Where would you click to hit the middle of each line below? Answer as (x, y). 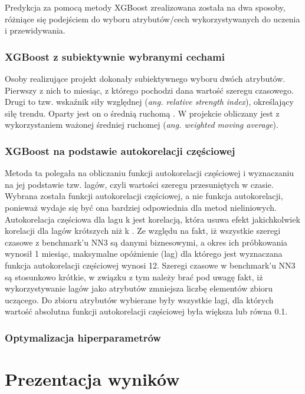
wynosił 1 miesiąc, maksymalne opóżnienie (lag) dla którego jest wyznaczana (144, 254)
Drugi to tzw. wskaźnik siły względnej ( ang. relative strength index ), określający (149, 102)
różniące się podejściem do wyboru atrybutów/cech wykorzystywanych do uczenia (152, 19)
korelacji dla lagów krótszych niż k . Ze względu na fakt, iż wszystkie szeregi (143, 231)
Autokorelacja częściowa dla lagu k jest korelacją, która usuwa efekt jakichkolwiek (152, 219)
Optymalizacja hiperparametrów (83, 337)
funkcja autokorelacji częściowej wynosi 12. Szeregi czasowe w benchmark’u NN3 (150, 265)
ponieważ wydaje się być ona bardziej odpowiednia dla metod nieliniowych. (141, 207)
